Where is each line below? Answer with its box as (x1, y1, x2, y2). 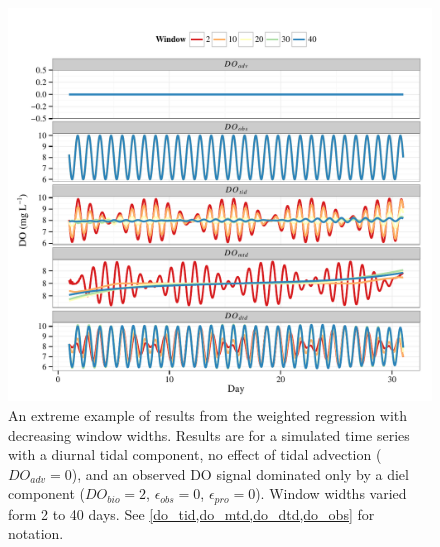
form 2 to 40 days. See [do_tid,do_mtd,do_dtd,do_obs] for (8, 503, 375, 524)
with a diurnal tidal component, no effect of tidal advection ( (8, 444, 382, 465)
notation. (8, 523, 64, 544)
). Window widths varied (255, 483, 407, 504)
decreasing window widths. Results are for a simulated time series (8, 424, 410, 445)
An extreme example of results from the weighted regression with (8, 404, 408, 425)
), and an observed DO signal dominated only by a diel (71, 463, 409, 484)
